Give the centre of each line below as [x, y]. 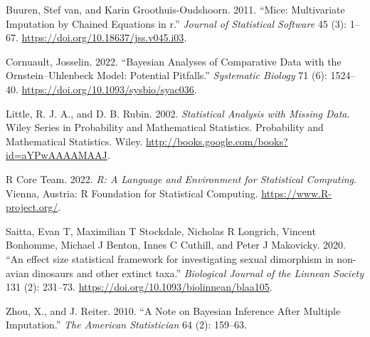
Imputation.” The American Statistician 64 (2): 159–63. [126, 325]
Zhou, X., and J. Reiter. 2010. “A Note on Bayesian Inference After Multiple [173, 310]
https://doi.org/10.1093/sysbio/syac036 [108, 89]
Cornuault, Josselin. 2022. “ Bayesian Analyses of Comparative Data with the [174, 61]
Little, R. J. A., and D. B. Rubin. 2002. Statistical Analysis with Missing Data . [178, 113]
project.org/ [32, 207]
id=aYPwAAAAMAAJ [57, 155]
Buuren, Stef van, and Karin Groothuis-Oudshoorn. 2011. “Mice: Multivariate [175, 9]
